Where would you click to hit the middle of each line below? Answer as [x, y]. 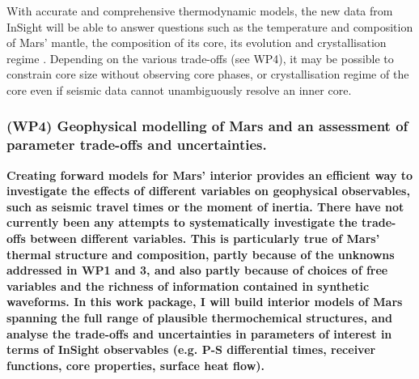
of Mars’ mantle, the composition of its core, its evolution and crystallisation [197, 43]
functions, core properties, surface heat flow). [136, 365]
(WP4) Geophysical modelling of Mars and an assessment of [207, 126]
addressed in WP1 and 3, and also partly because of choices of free [197, 270]
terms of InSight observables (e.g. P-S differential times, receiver [191, 349]
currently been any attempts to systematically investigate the [182, 222]
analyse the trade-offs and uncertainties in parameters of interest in [199, 333]
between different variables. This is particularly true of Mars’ [205, 238]
